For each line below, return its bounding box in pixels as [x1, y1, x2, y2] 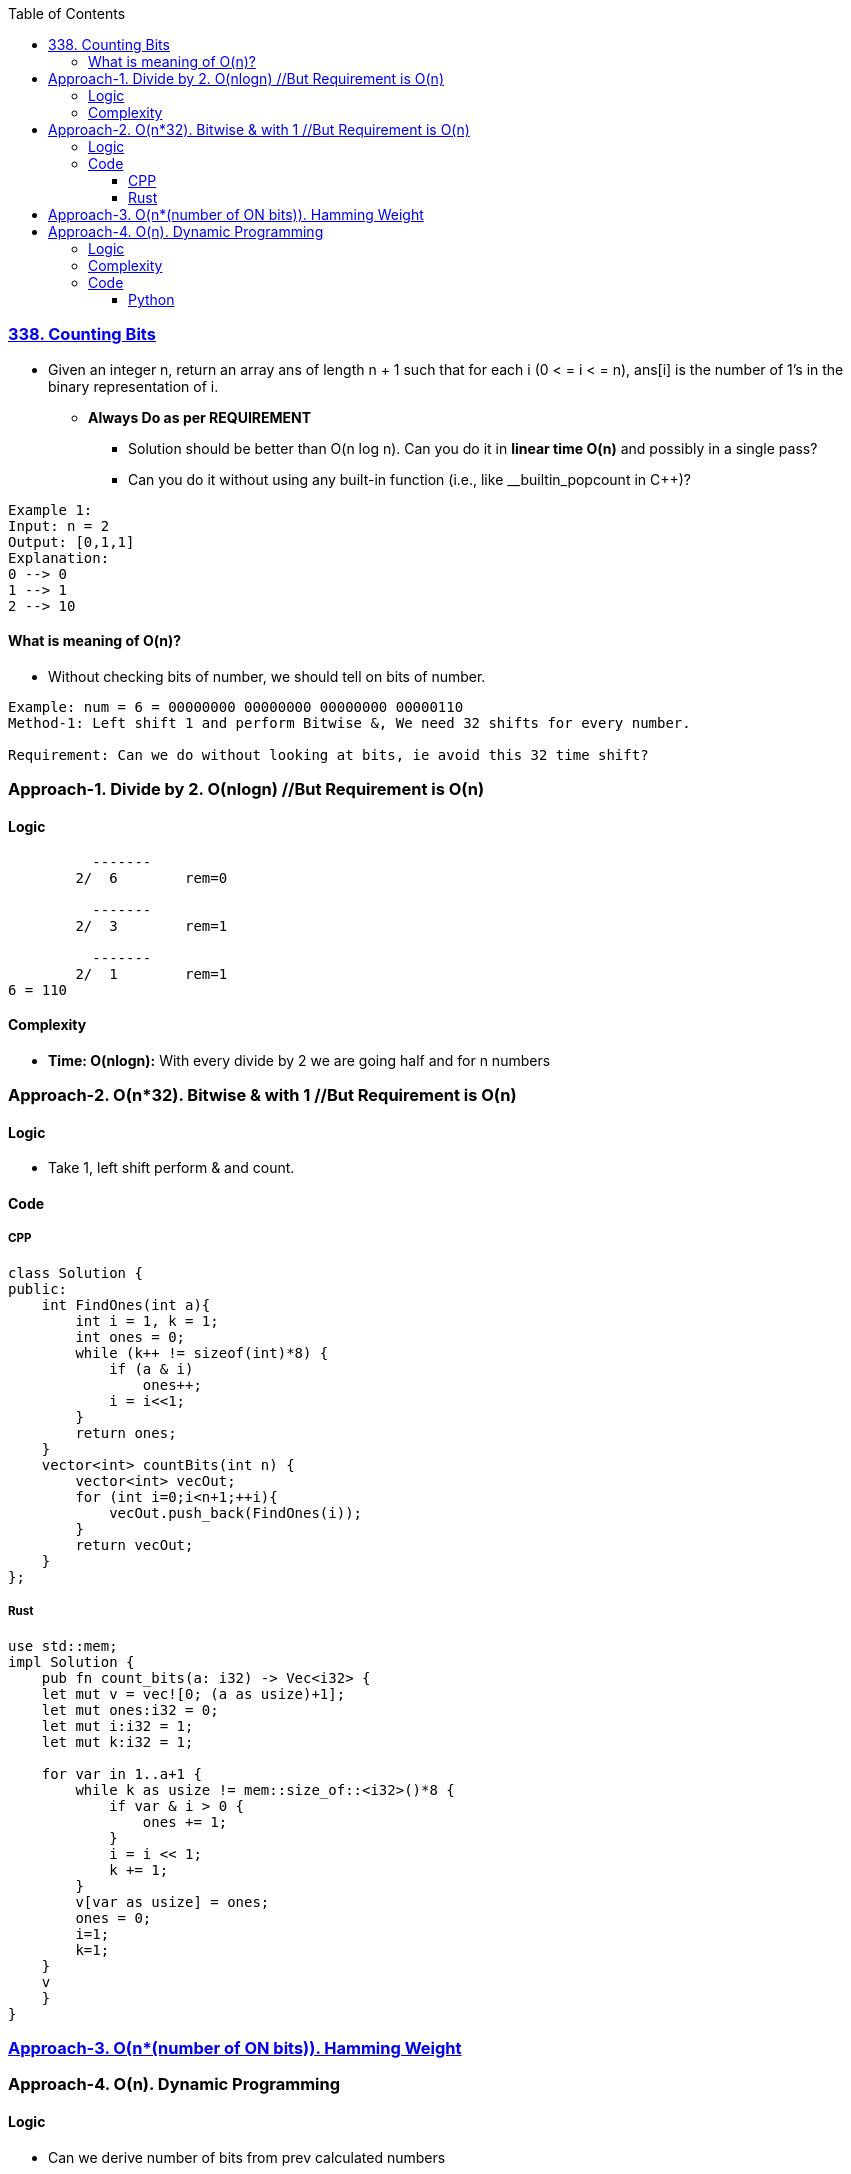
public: [8, 1280, 68, 1297]
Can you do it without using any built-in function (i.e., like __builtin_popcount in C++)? [128, 470, 692, 488]
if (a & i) [109, 1360, 194, 1377]
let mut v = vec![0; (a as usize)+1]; [41, 1685, 346, 1702]
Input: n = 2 [8, 517, 110, 534]
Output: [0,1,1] [8, 533, 135, 550]
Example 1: [8, 501, 93, 518]
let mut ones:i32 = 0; [41, 1701, 219, 1718]
